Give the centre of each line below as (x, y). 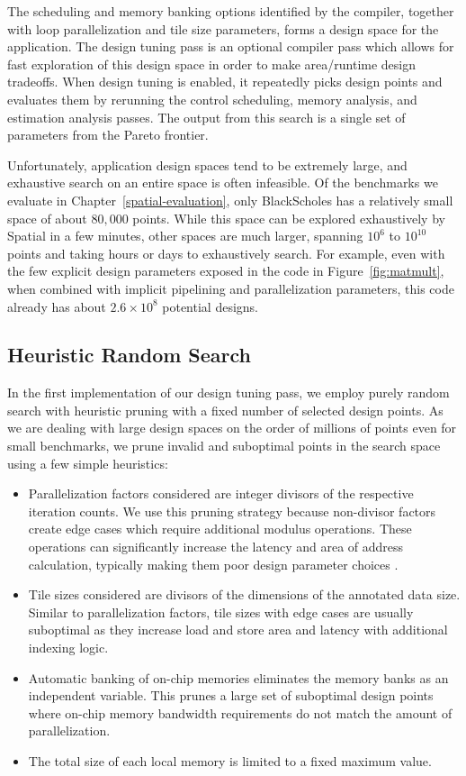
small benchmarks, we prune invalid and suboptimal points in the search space (224, 446)
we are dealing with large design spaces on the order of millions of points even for (232, 428)
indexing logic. (68, 648)
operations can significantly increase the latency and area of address (216, 547)
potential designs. (211, 306)
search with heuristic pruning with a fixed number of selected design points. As (225, 410)
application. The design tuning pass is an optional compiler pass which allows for (231, 46)
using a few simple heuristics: (88, 463)
